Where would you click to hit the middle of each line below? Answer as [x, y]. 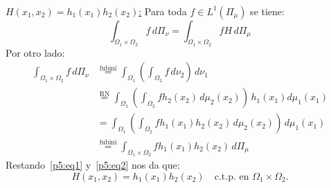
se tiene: [267, 11]
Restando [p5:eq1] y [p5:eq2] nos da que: [93, 164]
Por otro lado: [35, 52]
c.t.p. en [232, 177]
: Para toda [163, 11]
